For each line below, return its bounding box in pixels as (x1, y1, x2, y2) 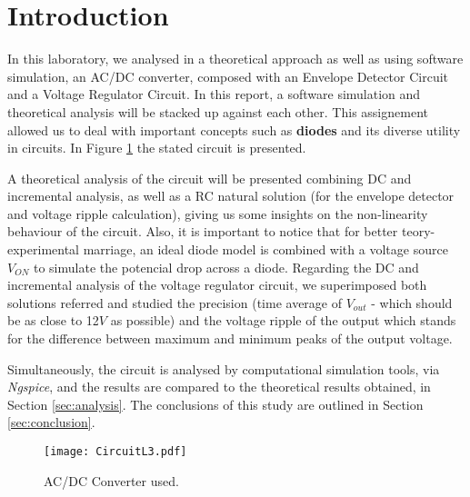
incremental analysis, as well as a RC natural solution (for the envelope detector (7, 186, 455, 205)
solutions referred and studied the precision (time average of (7, 293, 343, 312)
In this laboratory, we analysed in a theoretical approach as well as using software (7, 49, 464, 68)
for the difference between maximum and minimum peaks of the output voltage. (7, 329, 453, 348)
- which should (371, 293, 453, 312)
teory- (401, 222, 435, 241)
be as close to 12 (7, 311, 99, 330)
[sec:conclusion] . (7, 413, 95, 432)
